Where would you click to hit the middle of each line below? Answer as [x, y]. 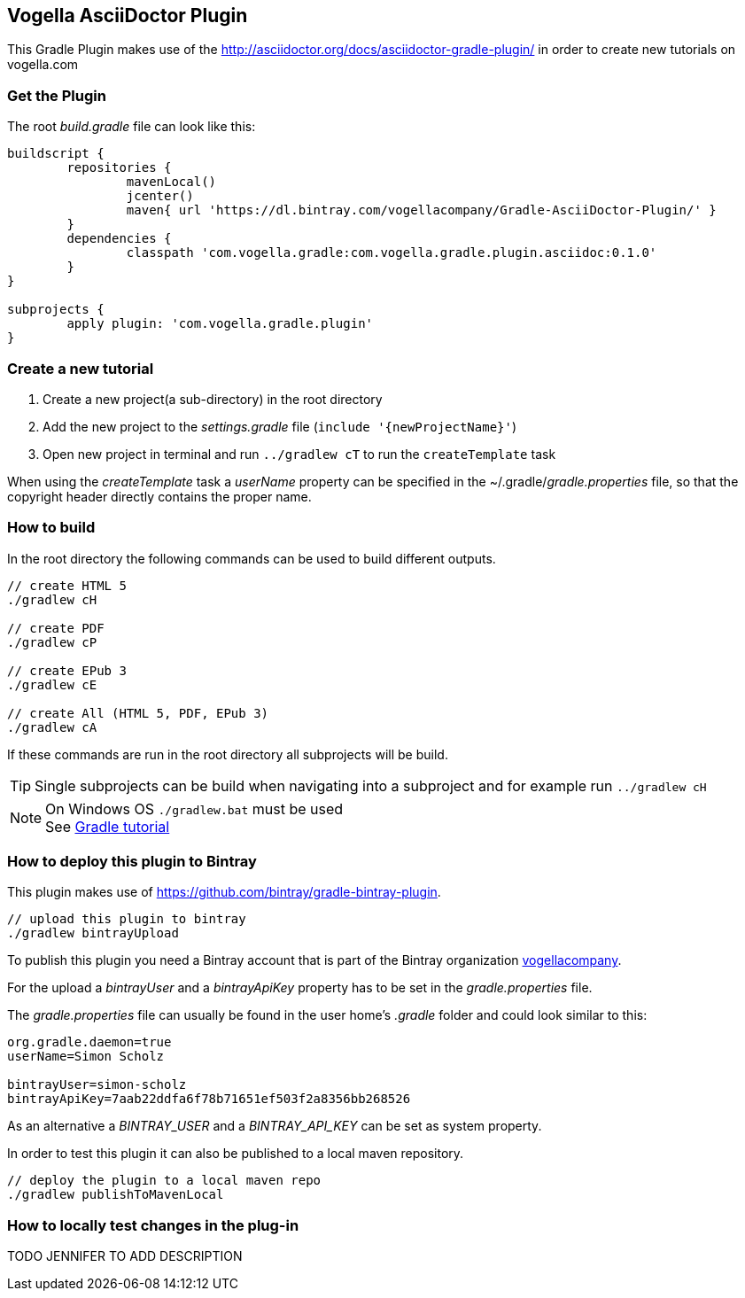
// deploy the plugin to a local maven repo [164, 1181]
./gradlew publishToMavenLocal [116, 1195]
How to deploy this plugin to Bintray [132, 862]
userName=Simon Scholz [86, 1057]
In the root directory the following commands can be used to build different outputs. [252, 558]
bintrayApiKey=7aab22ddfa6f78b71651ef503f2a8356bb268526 [209, 1099]
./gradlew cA [52, 727]
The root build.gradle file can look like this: [132, 127]
